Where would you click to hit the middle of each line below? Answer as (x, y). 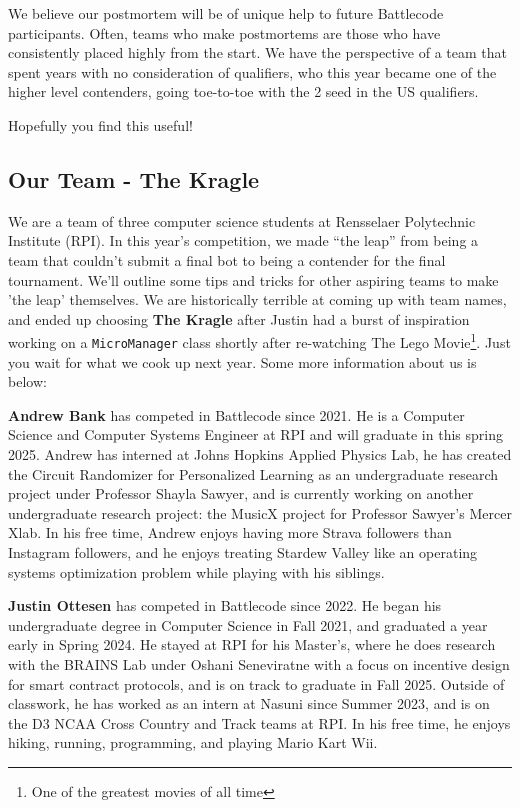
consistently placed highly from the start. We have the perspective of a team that (257, 52)
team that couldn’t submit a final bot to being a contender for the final (227, 259)
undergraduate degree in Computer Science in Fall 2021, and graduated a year (248, 624)
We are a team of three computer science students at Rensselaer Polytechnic (242, 220)
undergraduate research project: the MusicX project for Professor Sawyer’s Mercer (260, 512)
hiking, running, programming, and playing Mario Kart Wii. (193, 742)
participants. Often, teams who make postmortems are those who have (224, 32)
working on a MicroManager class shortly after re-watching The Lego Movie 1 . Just (259, 340)
